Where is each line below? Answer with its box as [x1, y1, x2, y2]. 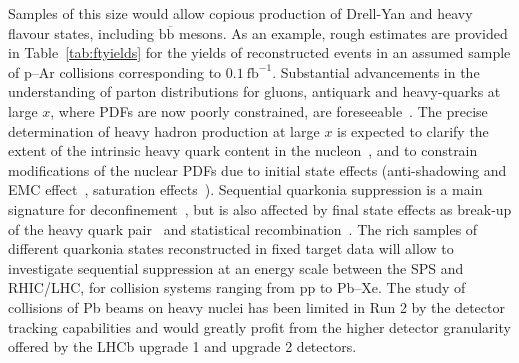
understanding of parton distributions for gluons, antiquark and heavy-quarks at [8, 81, 501, 102]
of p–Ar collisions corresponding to [8, 61, 222, 82]
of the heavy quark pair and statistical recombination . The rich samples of [8, 218, 478, 239]
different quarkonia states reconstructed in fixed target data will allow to [8, 238, 454, 259]
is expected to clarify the [337, 120, 489, 141]
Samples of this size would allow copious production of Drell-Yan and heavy [8, 3, 473, 23]
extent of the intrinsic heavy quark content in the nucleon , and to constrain [8, 140, 478, 161]
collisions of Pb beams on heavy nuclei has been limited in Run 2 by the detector [8, 296, 505, 317]
